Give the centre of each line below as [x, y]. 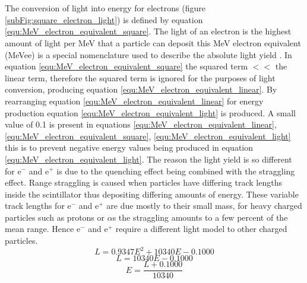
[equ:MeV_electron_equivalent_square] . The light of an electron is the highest [148, 31]
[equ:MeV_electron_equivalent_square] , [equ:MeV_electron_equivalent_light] [148, 136]
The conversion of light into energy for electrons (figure [105, 8]
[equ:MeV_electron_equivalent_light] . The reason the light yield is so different [148, 159]
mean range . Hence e [43, 229]
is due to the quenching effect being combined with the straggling [176, 171]
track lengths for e [38, 206]
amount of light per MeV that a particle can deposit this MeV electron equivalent [153, 42]
